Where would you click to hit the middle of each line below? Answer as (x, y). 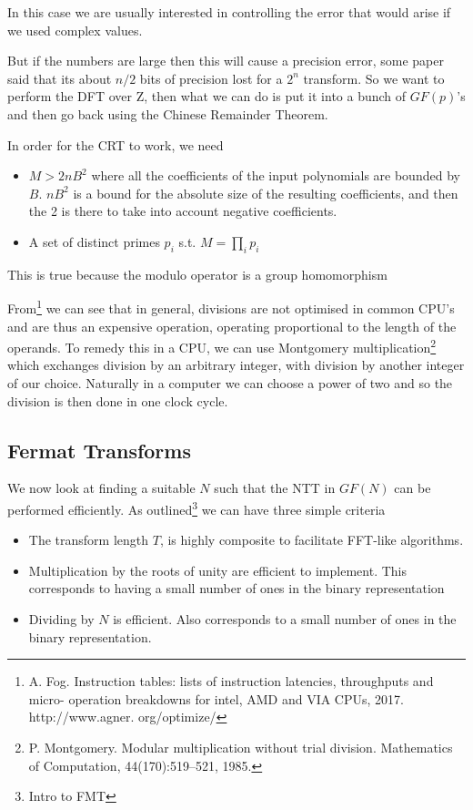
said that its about (60, 78)
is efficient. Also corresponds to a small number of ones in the (285, 619)
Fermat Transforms (99, 450)
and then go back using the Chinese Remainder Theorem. (168, 113)
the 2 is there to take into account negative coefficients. (183, 211)
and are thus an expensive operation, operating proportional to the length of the (232, 326)
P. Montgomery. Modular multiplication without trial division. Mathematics (241, 747)
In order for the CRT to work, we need (116, 144)
